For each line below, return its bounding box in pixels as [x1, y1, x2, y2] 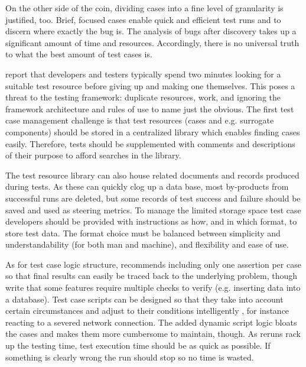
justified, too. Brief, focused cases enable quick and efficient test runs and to [5, 13, 281, 25]
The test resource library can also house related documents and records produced [5, 168, 300, 181]
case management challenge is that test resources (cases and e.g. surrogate [5, 114, 274, 126]
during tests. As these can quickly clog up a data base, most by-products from [5, 180, 289, 193]
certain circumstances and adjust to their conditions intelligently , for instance [5, 304, 289, 317]
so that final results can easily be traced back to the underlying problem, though [5, 269, 297, 282]
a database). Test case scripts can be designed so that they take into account [5, 293, 284, 305]
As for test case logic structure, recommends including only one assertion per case [5, 258, 301, 270]
